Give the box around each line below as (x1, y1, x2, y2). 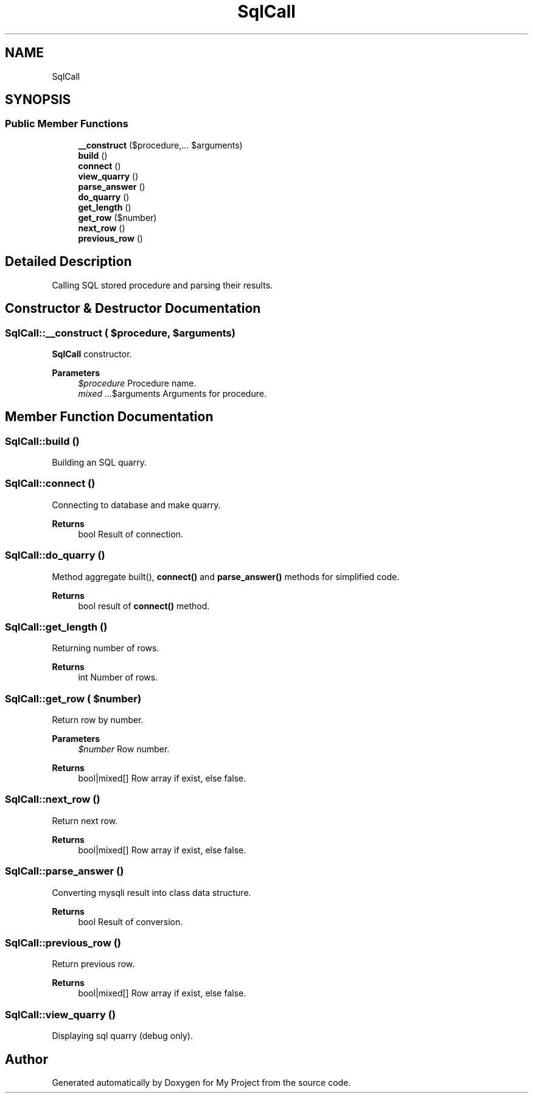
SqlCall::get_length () (5, 620, 108, 633)
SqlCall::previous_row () (5, 936, 122, 949)
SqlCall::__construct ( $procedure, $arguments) (5, 326, 235, 339)
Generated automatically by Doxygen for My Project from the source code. (52, 1077, 351, 1088)
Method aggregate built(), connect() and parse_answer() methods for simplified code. (52, 571, 400, 582)
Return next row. (52, 815, 118, 826)
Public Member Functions (5, 117, 128, 130)
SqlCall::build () (5, 435, 80, 447)
